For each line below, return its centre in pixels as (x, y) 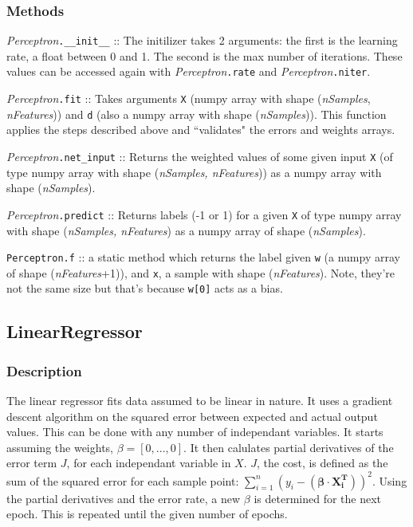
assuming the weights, (60, 447)
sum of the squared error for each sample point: (123, 480)
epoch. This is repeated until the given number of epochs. (147, 514)
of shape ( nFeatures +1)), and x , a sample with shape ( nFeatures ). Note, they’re (201, 272)
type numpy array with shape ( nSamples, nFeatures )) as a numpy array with (194, 172)
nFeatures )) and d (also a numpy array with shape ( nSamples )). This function (197, 114)
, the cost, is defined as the (323, 463)
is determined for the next (318, 498)
